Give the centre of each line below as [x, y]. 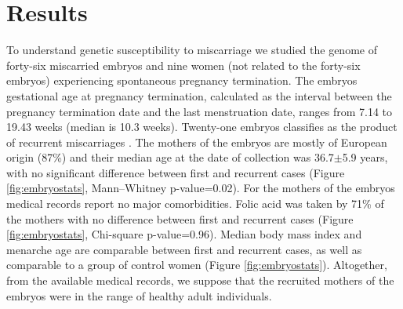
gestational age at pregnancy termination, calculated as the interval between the [199, 95]
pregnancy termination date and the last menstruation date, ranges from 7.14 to [200, 111]
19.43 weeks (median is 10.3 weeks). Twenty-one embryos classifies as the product [202, 127]
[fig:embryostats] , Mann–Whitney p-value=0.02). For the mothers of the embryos [201, 188]
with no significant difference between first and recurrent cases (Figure [176, 172]
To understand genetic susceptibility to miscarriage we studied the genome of [192, 50]
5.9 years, [365, 157]
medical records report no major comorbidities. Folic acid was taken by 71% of [195, 204]
